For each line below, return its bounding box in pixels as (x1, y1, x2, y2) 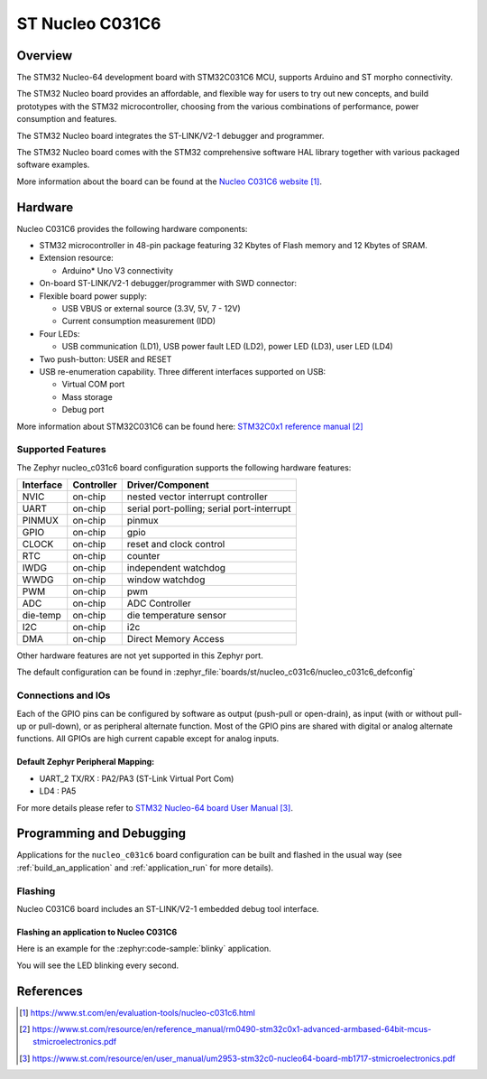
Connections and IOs (16, 689, 111, 702)
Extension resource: (39, 253, 115, 264)
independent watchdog (126, 562, 225, 574)
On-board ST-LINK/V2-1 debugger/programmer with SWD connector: (39, 278, 298, 289)
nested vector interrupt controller (126, 490, 268, 503)
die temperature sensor (126, 609, 227, 622)
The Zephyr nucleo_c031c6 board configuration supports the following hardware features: (16, 461, 352, 473)
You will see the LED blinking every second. (16, 960, 179, 971)
